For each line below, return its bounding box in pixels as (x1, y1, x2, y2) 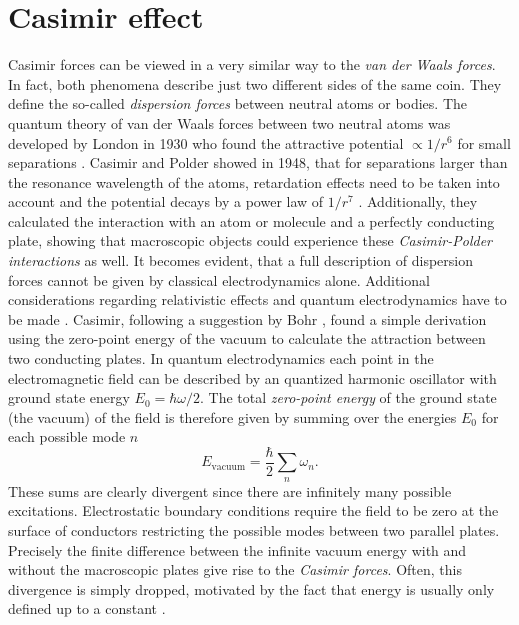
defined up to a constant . (8, 598, 166, 619)
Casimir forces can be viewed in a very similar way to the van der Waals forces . (8, 54, 496, 75)
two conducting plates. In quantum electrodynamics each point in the (8, 348, 434, 369)
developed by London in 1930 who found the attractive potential (8, 132, 404, 153)
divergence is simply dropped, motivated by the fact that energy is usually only (8, 578, 495, 599)
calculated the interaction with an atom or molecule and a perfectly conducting (8, 210, 495, 231)
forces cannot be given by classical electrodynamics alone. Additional (8, 269, 430, 290)
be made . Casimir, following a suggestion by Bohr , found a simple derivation (8, 308, 487, 329)
